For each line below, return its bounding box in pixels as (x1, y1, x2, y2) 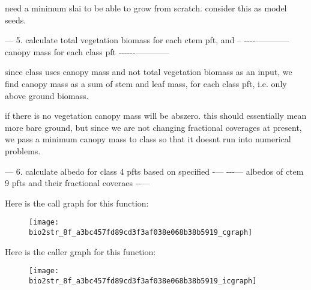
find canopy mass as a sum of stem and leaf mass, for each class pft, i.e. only (5, 77, 287, 89)
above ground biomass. (5, 89, 89, 101)
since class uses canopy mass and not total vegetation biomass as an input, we (5, 65, 292, 78)
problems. (5, 144, 41, 157)
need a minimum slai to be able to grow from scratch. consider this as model (5, 2, 287, 14)
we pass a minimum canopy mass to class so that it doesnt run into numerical (5, 133, 291, 145)
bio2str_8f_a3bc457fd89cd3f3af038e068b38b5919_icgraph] (29, 276, 257, 285)
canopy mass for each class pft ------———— (5, 45, 169, 58)
